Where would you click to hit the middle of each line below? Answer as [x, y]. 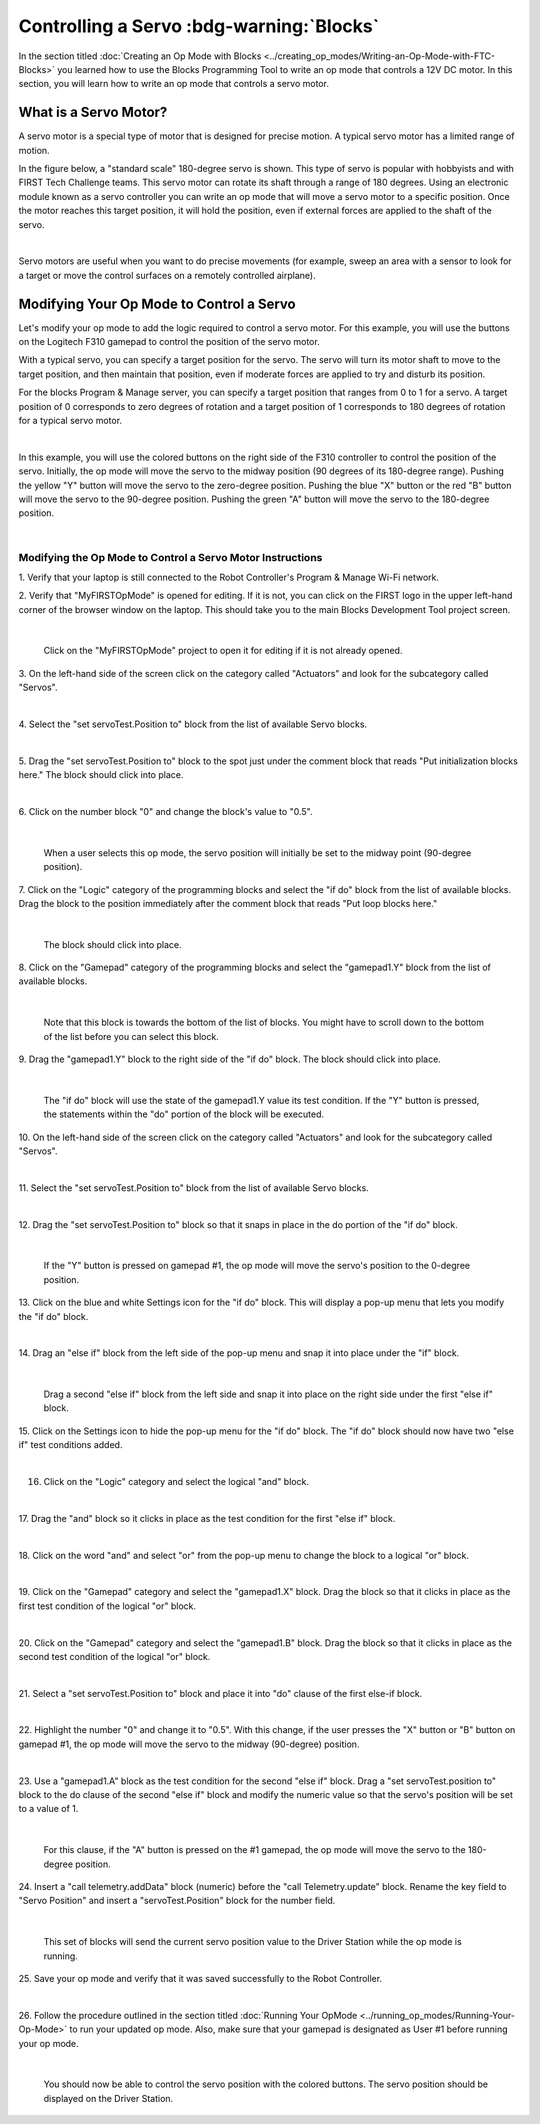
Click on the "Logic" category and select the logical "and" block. [176, 1482]
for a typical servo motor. [70, 420]
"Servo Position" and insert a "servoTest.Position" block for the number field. [177, 1901]
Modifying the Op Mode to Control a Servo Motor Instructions [170, 557]
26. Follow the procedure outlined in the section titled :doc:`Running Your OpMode [188, 2015]
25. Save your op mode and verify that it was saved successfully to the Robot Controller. [200, 1978]
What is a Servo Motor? [93, 112]
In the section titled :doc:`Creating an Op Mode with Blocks [140, 56]
